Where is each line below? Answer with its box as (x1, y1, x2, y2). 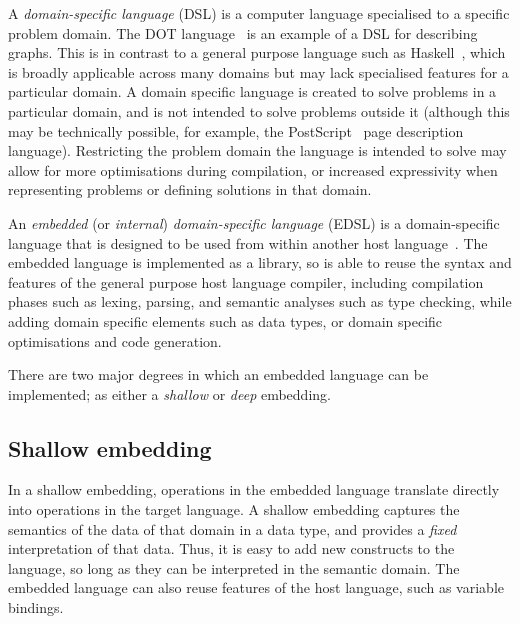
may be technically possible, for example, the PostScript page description (8, 120, 464, 141)
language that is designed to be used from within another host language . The (8, 232, 488, 253)
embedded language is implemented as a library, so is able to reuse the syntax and (8, 252, 512, 273)
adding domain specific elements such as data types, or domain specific (8, 310, 443, 331)
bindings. (8, 597, 64, 618)
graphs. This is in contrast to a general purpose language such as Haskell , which (8, 42, 506, 63)
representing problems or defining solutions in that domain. (8, 179, 372, 200)
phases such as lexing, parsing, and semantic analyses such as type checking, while (8, 291, 512, 312)
